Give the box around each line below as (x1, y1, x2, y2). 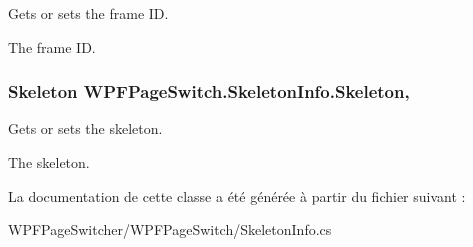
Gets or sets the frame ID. (8, 3, 169, 23)
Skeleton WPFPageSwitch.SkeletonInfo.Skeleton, (8, 79, 410, 104)
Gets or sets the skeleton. (8, 118, 163, 139)
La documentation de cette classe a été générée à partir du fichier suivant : (8, 185, 466, 206)
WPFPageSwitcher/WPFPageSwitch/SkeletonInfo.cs (8, 219, 332, 240)
